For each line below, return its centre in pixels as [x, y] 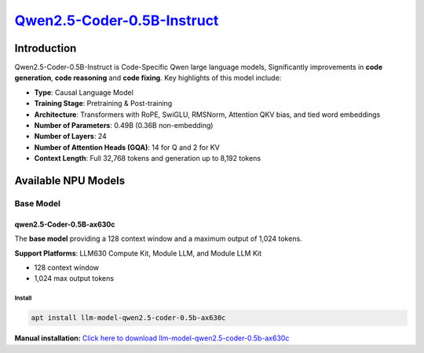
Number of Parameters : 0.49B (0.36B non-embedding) [124, 126]
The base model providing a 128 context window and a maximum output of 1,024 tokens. [158, 238]
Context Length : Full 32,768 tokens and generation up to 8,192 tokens [148, 158]
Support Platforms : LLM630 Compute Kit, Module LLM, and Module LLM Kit [138, 253]
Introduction [46, 48]
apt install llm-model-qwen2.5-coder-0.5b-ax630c [128, 318]
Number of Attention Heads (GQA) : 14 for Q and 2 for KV [127, 147]
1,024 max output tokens [74, 278]
